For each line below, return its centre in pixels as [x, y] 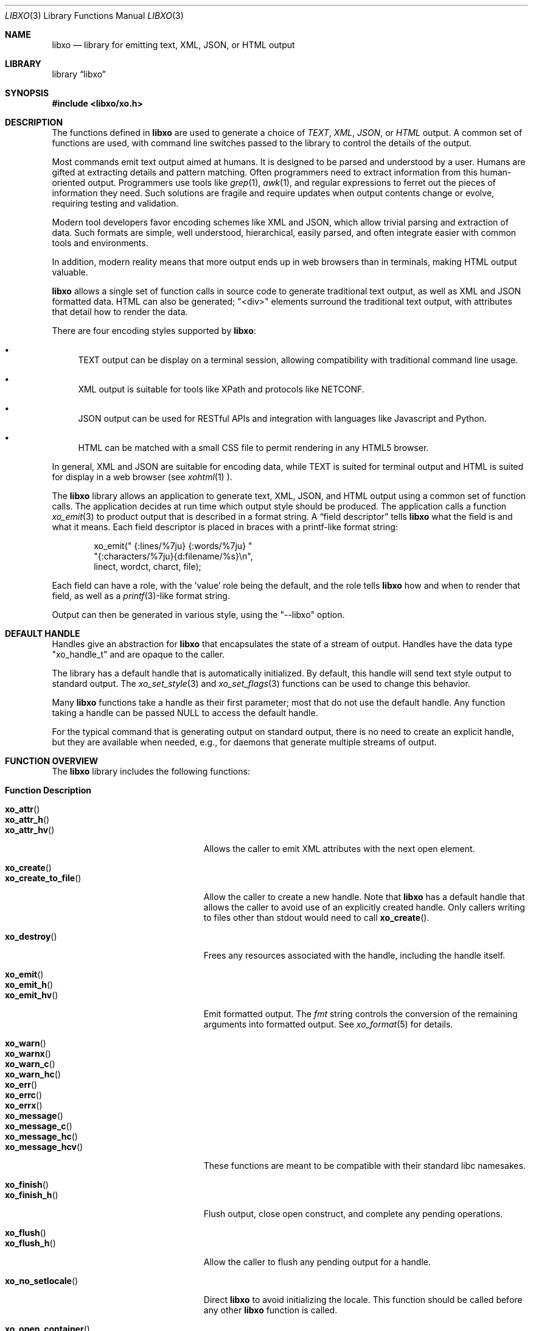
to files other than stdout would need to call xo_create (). [316, 918]
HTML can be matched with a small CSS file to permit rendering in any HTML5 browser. [253, 448]
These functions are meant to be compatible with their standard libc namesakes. [364, 1166]
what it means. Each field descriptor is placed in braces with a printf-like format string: [225, 527]
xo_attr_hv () [30, 830]
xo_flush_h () [30, 1243]
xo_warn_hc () [33, 1074]
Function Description [48, 790]
